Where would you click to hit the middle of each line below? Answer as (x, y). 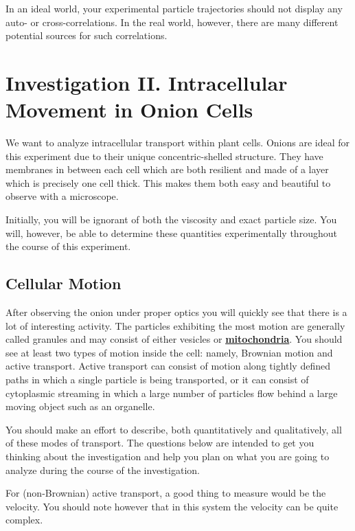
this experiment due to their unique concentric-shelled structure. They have (164, 156)
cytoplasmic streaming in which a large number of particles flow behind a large (172, 393)
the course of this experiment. (68, 246)
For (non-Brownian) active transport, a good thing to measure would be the (166, 493)
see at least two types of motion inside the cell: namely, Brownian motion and (169, 352)
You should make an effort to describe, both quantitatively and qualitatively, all (174, 429)
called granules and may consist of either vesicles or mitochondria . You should (174, 339)
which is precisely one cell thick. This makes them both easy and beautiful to (168, 182)
